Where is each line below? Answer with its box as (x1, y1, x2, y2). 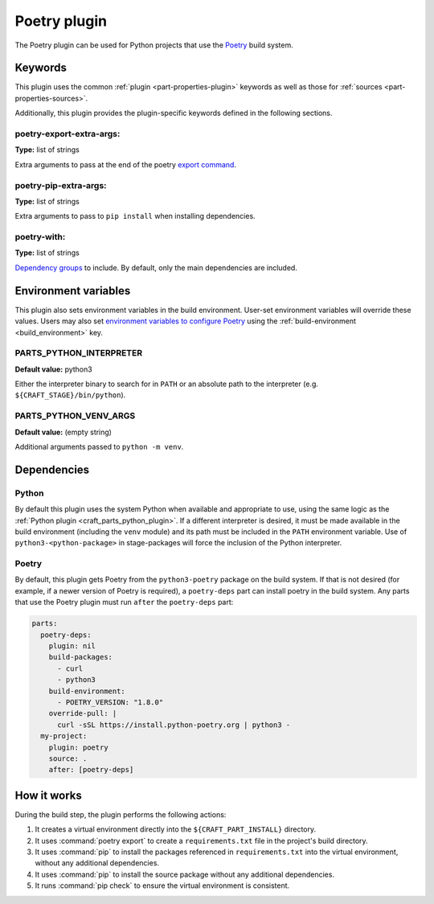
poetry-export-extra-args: (14, 129, 121, 139)
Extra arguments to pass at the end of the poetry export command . (14, 159, 237, 169)
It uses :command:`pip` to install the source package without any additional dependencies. (35, 869, 335, 879)
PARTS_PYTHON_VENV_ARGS (14, 410, 136, 421)
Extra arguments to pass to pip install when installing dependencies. (14, 212, 256, 221)
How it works (14, 788, 82, 802)
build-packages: (48, 652, 113, 662)
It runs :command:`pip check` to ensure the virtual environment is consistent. (35, 881, 290, 890)
